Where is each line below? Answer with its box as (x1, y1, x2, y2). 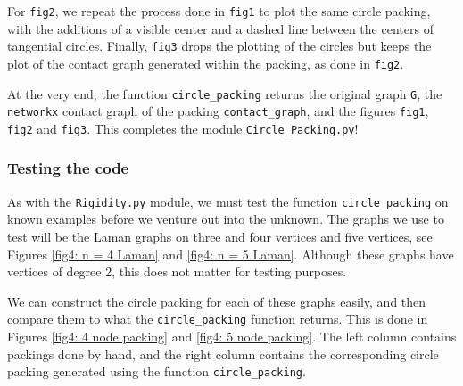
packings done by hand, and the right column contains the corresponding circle (7, 344, 439, 363)
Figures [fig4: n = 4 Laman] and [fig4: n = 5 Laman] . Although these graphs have (7, 244, 454, 263)
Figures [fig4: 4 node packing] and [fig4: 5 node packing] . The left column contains (7, 327, 457, 346)
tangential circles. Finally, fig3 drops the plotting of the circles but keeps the (7, 37, 432, 55)
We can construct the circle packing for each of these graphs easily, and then (7, 292, 426, 310)
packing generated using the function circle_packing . (7, 362, 306, 381)
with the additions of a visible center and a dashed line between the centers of (7, 19, 434, 37)
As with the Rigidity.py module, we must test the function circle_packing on (7, 192, 449, 210)
